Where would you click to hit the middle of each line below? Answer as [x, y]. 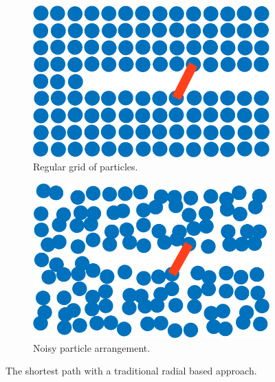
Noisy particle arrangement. [92, 347]
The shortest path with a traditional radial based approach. [131, 371]
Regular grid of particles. [86, 167]
